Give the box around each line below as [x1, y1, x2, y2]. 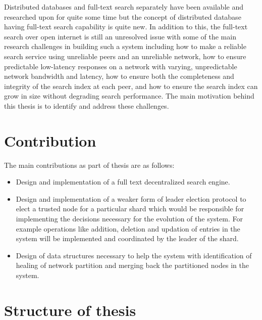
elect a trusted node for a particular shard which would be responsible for [16, 203, 244, 214]
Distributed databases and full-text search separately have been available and [4, 2, 243, 12]
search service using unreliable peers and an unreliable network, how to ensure [4, 51, 246, 61]
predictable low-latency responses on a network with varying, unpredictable [4, 61, 237, 71]
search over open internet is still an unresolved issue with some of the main [4, 31, 236, 41]
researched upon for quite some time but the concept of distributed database [4, 11, 241, 22]
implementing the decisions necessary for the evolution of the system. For [16, 213, 243, 224]
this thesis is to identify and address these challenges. [4, 100, 169, 111]
